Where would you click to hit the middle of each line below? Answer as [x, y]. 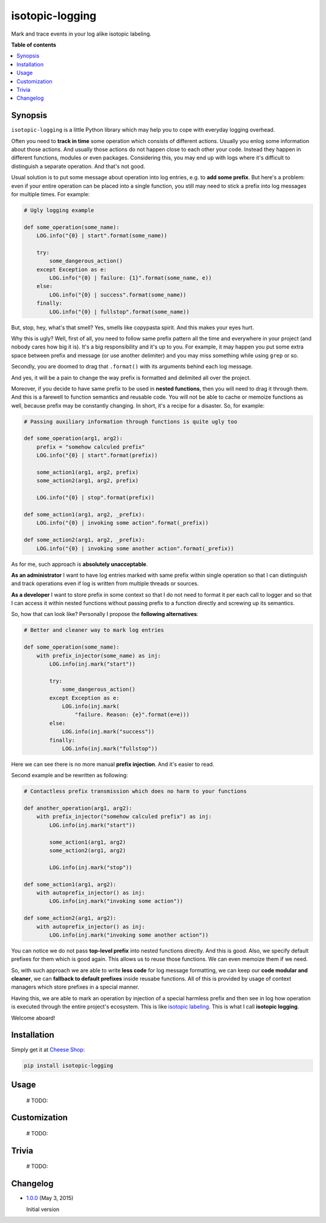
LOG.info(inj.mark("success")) [108, 732]
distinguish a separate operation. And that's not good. [78, 166]
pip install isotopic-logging [69, 1065]
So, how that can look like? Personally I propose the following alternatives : [105, 614]
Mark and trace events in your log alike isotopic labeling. [81, 34]
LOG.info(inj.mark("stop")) [91, 867]
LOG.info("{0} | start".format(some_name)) [102, 236]
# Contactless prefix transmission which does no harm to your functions [135, 791]
